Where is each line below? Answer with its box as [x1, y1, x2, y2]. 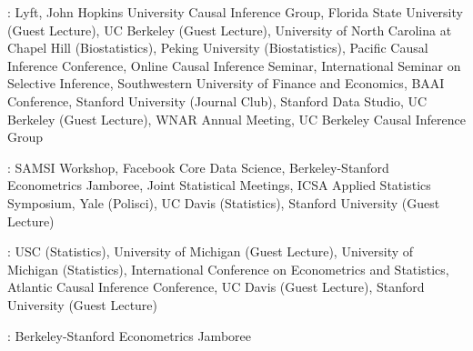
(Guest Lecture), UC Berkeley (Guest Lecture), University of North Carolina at [7, 20, 452, 39]
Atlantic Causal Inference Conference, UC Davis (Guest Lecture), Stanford [7, 277, 425, 296]
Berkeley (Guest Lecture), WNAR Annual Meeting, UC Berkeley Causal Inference [7, 109, 466, 128]
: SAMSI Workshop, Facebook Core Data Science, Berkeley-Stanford [7, 157, 389, 176]
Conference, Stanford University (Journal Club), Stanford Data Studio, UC [7, 91, 428, 110]
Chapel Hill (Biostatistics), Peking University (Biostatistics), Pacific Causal [7, 38, 428, 57]
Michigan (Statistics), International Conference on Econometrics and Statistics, [7, 259, 449, 278]
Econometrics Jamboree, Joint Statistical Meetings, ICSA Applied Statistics [7, 175, 431, 195]
